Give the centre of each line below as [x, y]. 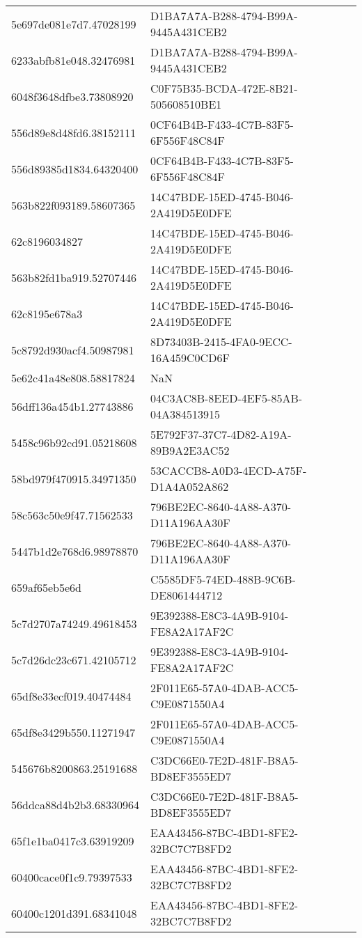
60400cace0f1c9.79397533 [72, 877]
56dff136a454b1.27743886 [72, 406]
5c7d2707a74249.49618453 [74, 623]
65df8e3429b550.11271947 [73, 732]
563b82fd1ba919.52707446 [74, 277]
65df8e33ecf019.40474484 [71, 696]
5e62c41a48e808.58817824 [73, 378]
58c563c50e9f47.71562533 [72, 515]
